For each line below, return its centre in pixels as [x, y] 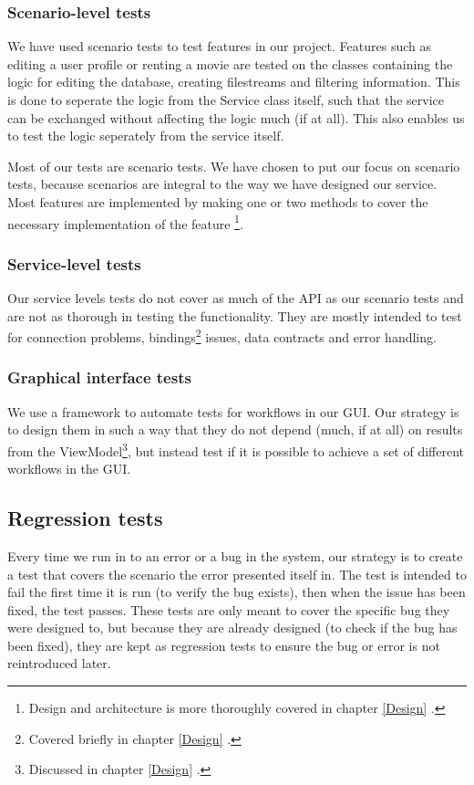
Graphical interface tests [99, 377]
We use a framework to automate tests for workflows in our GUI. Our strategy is [233, 411]
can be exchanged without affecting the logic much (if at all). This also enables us [236, 117]
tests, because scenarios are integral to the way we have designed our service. [222, 184]
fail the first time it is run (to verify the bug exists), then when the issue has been [237, 592]
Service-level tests [74, 263]
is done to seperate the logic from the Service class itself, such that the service [226, 99]
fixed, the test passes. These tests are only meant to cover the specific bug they [229, 609]
